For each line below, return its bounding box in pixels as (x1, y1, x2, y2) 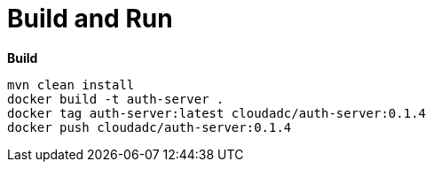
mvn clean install (7, 77, 135, 92)
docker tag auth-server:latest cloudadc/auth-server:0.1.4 (7, 105, 427, 120)
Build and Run (7, 4, 173, 34)
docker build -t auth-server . (7, 91, 224, 106)
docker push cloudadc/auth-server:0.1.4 (7, 119, 292, 134)
